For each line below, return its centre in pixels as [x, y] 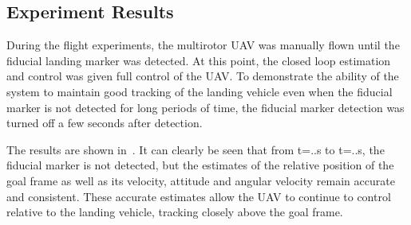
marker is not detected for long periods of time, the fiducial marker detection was [205, 107]
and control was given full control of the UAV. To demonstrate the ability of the [203, 76]
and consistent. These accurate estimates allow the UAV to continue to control [199, 196]
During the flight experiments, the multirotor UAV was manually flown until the [203, 45]
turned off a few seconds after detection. [105, 123]
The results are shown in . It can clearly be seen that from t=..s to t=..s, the [196, 149]
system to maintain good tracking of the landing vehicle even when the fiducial [200, 91]
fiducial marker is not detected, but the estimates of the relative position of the [200, 165]
